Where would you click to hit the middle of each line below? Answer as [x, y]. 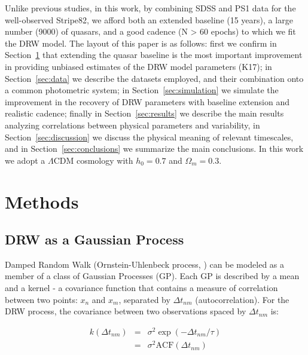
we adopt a [25, 160]
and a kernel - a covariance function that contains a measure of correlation [141, 288]
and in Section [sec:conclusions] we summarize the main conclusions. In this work [154, 149]
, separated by [144, 299]
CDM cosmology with [93, 160]
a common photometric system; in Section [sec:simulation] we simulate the [142, 90]
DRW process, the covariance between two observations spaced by [126, 311]
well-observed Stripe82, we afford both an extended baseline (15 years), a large [149, 19]
